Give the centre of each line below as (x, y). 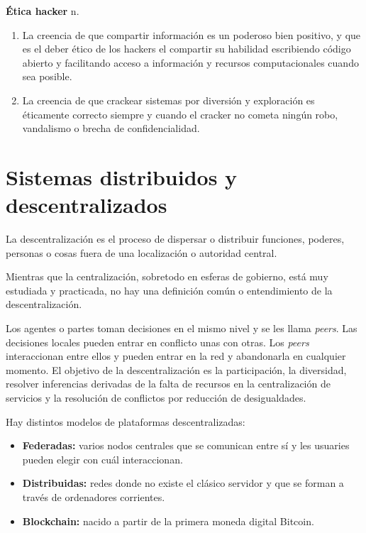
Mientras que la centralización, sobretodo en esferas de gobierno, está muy (167, 276)
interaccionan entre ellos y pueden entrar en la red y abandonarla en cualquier (176, 356)
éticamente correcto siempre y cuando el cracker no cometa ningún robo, (180, 114)
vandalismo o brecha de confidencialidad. (111, 128)
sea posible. (47, 76)
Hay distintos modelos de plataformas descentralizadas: (126, 421)
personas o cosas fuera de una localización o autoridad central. (142, 252)
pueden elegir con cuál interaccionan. (102, 459)
